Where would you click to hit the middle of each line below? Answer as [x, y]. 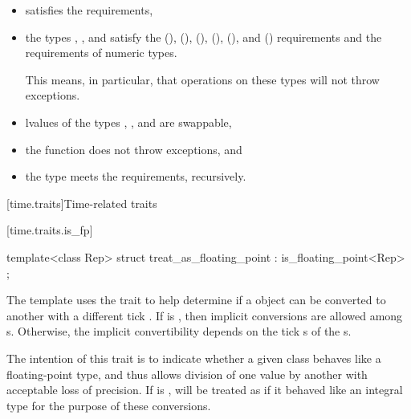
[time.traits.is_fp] [50, 230]
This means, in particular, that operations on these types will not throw [202, 79]
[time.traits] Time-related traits [82, 203]
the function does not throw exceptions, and [134, 149]
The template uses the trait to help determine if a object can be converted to [196, 300]
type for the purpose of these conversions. [109, 405]
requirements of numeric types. [101, 53]
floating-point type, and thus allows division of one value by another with [187, 374]
